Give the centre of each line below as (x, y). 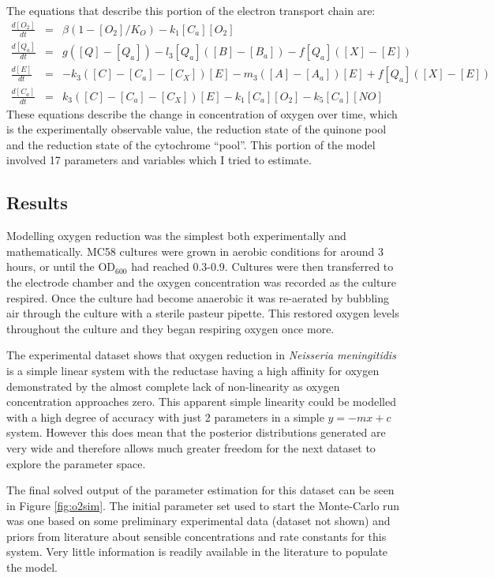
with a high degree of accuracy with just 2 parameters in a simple (165, 417)
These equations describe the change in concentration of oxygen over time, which (202, 113)
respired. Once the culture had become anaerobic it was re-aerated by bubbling (198, 297)
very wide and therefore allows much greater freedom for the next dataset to (191, 447)
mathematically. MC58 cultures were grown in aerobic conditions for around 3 (195, 251)
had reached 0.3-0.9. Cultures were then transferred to (262, 266)
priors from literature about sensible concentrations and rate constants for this (196, 536)
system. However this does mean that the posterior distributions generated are (196, 432)
